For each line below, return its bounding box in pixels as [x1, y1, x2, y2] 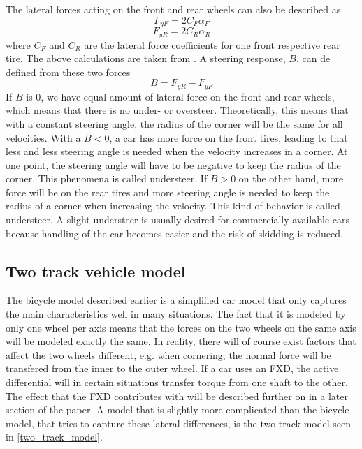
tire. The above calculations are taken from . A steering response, [6, 51, 286, 66]
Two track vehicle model [6, 260, 186, 281]
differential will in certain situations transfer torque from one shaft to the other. [6, 375, 348, 390]
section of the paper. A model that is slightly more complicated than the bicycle [6, 402, 349, 417]
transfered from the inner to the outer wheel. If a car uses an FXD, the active [6, 361, 339, 376]
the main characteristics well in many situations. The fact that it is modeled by [6, 307, 346, 321]
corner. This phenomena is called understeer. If [6, 171, 208, 186]
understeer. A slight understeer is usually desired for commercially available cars [6, 212, 349, 227]
